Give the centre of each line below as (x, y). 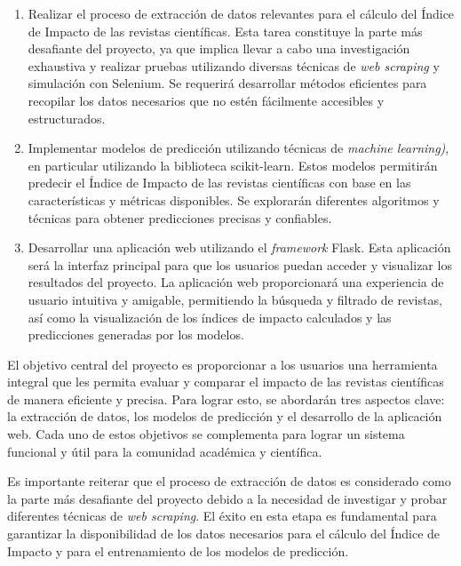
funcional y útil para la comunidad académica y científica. (165, 451)
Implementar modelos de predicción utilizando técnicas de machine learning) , (238, 148)
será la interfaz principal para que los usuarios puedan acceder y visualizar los (240, 264)
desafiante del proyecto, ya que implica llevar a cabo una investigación (219, 48)
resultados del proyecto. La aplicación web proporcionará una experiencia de (236, 282)
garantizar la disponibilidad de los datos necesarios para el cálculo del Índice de (224, 534)
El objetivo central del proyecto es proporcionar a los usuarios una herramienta (223, 364)
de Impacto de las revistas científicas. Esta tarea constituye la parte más (225, 31)
